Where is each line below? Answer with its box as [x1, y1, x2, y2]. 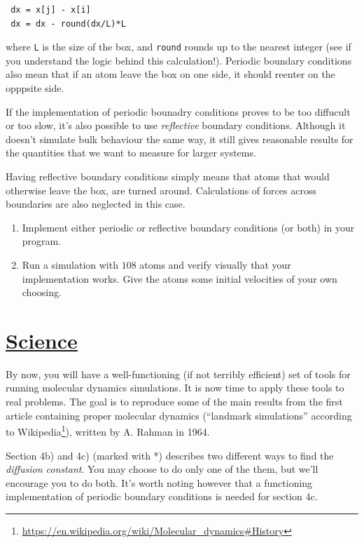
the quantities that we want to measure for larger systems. [6, 145, 256, 160]
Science [6, 326, 78, 354]
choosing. [22, 285, 62, 300]
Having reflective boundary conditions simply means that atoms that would [6, 169, 330, 183]
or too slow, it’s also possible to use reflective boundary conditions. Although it [6, 118, 346, 133]
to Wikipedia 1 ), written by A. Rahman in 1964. [6, 422, 210, 438]
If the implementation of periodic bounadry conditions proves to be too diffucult [6, 104, 351, 119]
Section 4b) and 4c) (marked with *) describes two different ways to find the [6, 448, 334, 462]
